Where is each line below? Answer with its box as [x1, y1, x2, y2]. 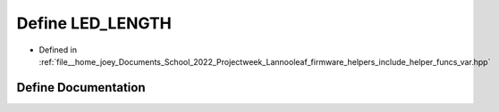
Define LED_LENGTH [16, 13, 172, 33]
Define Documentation [16, 80, 146, 95]
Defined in [38, 44, 78, 55]
